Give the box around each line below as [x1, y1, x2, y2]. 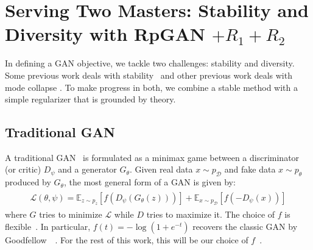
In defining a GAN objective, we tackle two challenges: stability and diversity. [5, 57, 295, 70]
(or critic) [5, 163, 41, 176]
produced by [5, 176, 51, 188]
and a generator [58, 163, 117, 176]
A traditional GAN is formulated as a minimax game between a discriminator [5, 151, 300, 163]
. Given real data [129, 163, 193, 176]
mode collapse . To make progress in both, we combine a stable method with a [5, 80, 298, 93]
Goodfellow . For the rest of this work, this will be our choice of [5, 233, 248, 246]
